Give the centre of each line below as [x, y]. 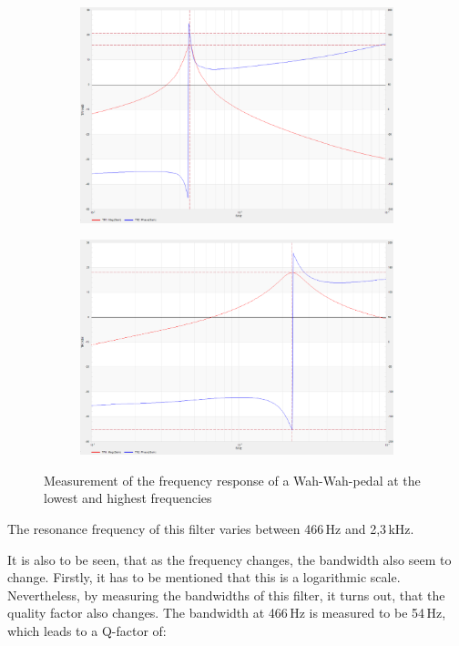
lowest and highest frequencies [128, 498]
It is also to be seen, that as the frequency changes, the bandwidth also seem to [229, 559]
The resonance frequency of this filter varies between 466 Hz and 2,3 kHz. [211, 529]
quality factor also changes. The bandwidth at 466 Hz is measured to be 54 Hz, [227, 613]
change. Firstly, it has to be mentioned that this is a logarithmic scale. [204, 577]
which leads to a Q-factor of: [87, 631]
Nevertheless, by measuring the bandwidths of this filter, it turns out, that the [226, 595]
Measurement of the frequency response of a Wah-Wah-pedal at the [232, 480]
